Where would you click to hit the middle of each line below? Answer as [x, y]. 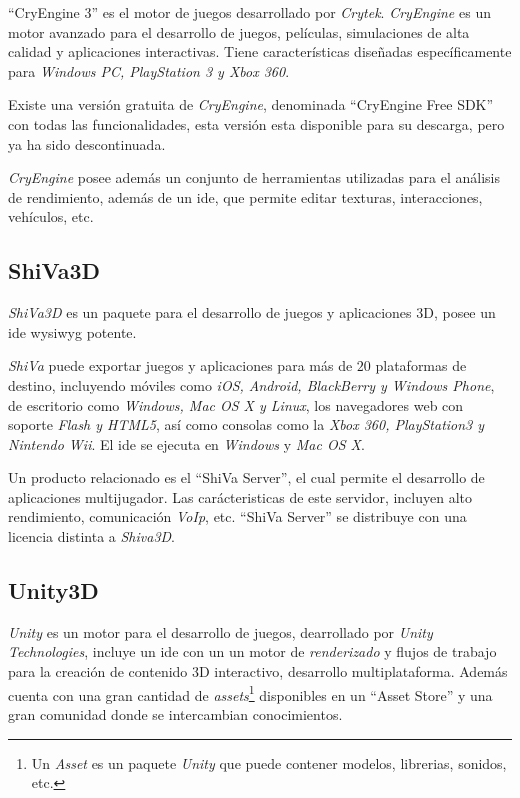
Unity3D [53, 590]
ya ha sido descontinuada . [87, 143]
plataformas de [421, 365]
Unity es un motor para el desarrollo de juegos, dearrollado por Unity [220, 631]
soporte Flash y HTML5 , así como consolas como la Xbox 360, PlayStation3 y [246, 424]
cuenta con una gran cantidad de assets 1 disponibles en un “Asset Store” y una [250, 693]
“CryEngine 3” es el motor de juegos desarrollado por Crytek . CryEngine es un [249, 12]
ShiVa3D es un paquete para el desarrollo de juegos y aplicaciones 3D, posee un [252, 312]
